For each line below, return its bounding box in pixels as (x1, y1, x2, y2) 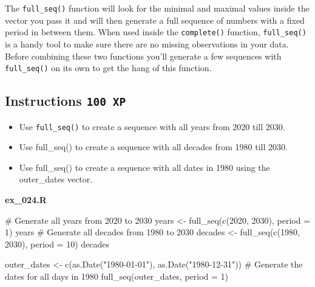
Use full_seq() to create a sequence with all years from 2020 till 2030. (19, 120, 285, 133)
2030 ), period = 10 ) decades (5, 237, 110, 250)
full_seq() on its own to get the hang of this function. (5, 61, 212, 74)
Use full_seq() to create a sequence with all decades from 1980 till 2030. (19, 140, 288, 153)
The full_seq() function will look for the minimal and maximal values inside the (5, 2, 310, 14)
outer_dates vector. (19, 173, 93, 185)
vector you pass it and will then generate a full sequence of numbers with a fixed (5, 13, 305, 26)
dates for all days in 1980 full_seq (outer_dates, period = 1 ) (5, 269, 229, 282)
